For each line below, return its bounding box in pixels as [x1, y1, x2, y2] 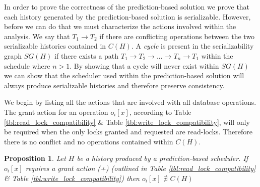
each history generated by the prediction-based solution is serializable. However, [4, 11, 251, 22]
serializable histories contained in [4, 41, 106, 51]
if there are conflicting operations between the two [99, 31, 255, 41]
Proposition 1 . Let [4, 153, 66, 163]
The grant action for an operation [4, 106, 108, 117]
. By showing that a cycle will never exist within [70, 60, 219, 71]
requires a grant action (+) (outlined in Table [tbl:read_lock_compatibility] [25, 162, 256, 173]
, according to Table [129, 106, 191, 117]
